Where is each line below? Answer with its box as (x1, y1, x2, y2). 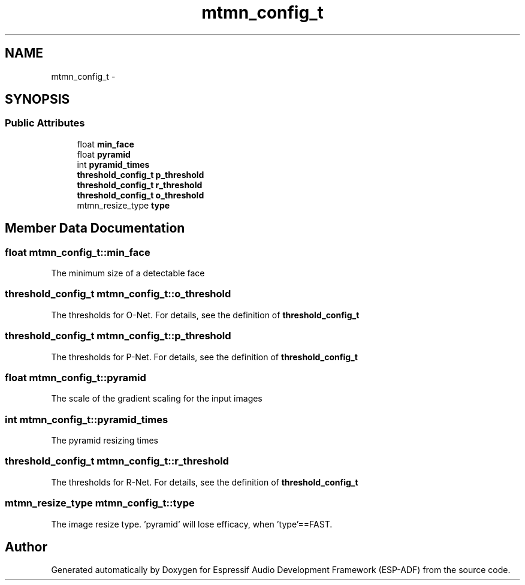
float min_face (77, 138, 134, 149)
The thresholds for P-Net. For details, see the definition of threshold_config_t (51, 351, 358, 362)
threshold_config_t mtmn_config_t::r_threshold (5, 455, 229, 468)
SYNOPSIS (5, 92, 70, 107)
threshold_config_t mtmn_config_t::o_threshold (5, 288, 231, 300)
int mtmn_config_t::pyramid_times (5, 413, 168, 426)
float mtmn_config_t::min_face (5, 246, 150, 258)
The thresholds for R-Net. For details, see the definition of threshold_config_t (51, 477, 358, 487)
